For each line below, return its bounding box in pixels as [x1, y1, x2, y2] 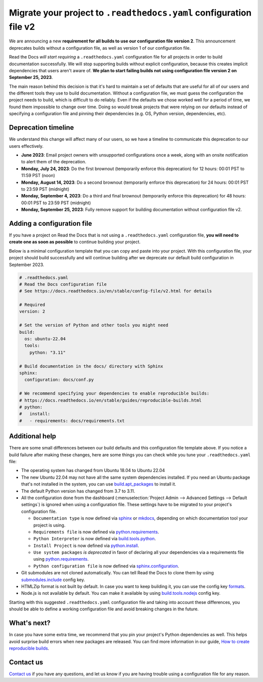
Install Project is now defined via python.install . [33, 543, 139, 548]
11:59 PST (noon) [21, 173, 56, 178]
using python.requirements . [33, 556, 89, 562]
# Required [19, 302, 45, 308]
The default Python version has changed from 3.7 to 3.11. [21, 488, 135, 494]
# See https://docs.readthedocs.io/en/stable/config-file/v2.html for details [19, 288, 212, 294]
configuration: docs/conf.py [24, 377, 94, 383]
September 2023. [9, 261, 44, 268]
